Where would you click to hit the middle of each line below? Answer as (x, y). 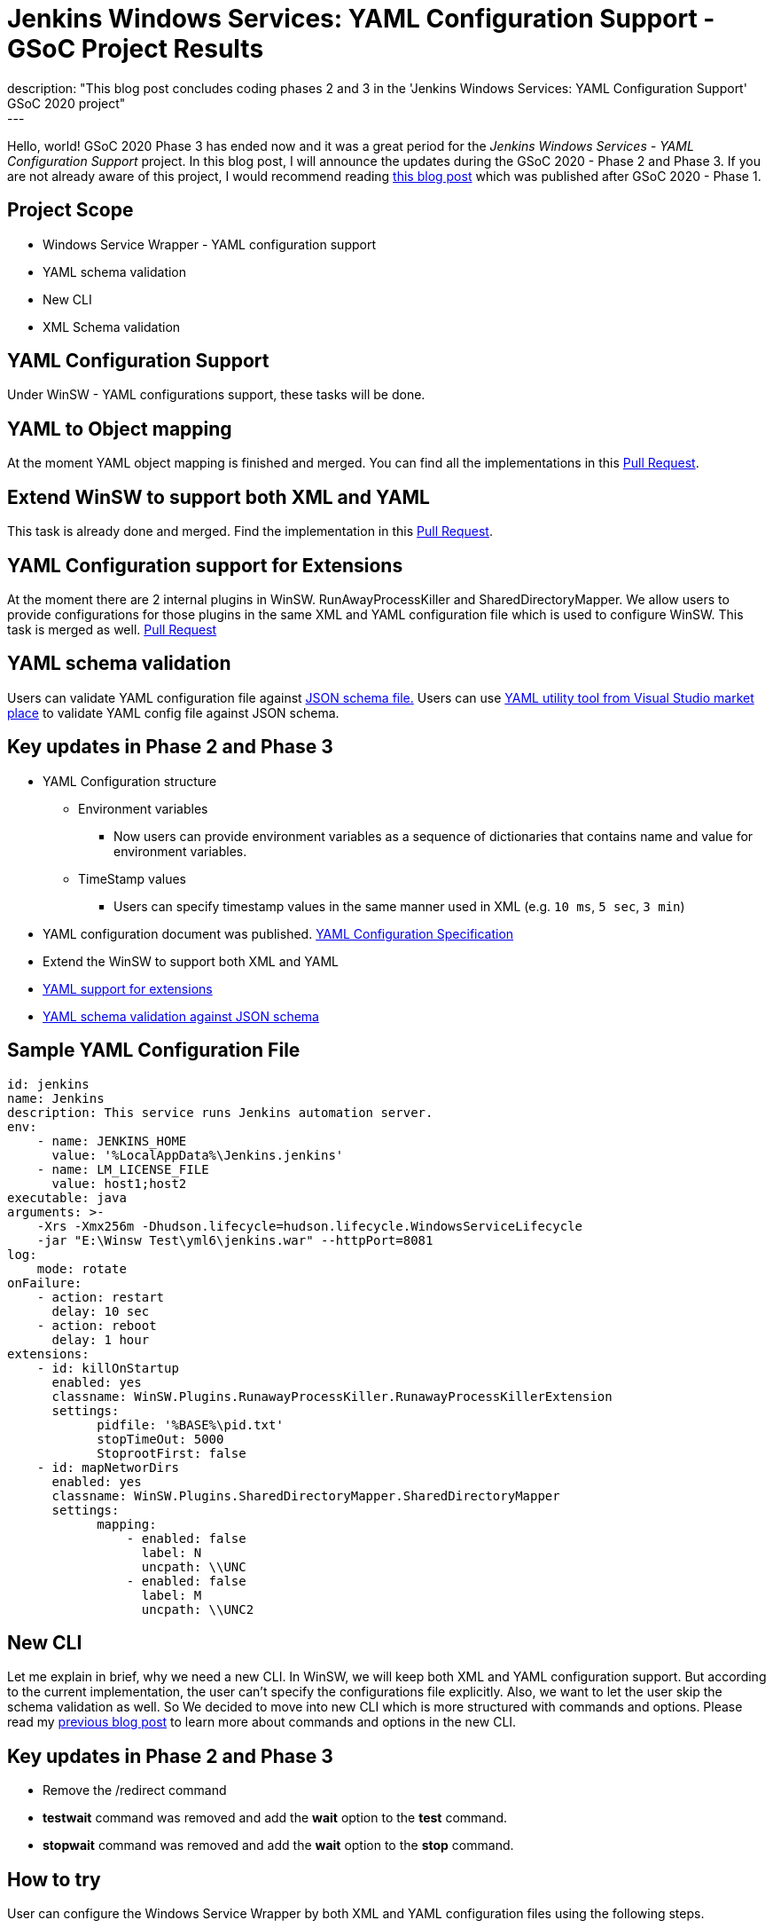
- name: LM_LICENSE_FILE (123, 1169)
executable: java (67, 1197)
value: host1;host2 (119, 1183)
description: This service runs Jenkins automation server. (220, 1112)
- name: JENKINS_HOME (112, 1141)
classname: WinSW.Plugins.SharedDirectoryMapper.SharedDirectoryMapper (306, 1495)
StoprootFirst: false (172, 1453)
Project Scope (70, 210)
